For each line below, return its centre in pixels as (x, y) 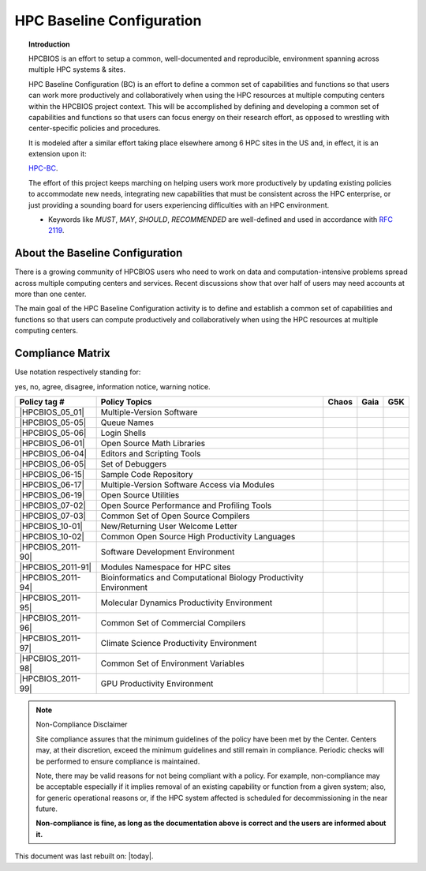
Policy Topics (126, 401)
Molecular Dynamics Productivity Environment (187, 603)
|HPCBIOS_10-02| (52, 536)
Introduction (49, 44)
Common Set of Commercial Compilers (173, 622)
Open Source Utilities (140, 495)
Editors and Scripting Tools (151, 453)
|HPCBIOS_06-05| (53, 464)
